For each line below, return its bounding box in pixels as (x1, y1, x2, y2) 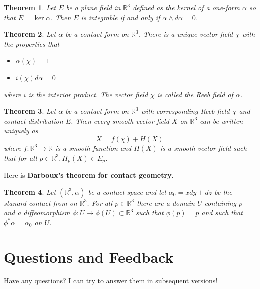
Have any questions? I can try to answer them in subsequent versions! (4, 275, 218, 286)
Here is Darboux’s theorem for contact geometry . (4, 169, 174, 180)
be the (214, 186, 232, 197)
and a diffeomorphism (4, 207, 70, 218)
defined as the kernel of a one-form (132, 2, 240, 12)
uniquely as (4, 125, 38, 136)
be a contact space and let (88, 186, 166, 197)
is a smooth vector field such (160, 142, 247, 153)
